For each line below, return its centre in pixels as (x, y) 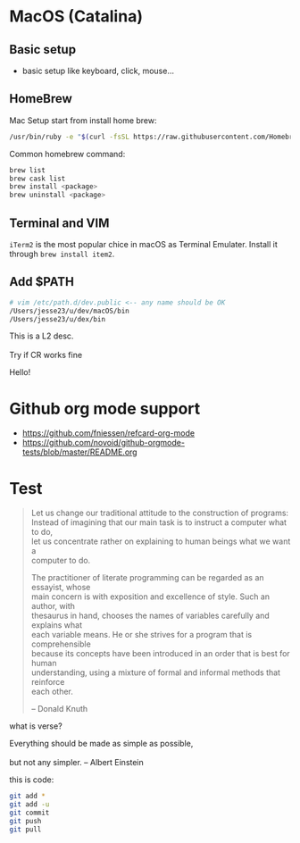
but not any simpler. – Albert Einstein (77, 763)
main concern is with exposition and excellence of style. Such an (150, 597)
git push (25, 821)
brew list (28, 170)
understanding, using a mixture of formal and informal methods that (156, 672)
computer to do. (61, 561)
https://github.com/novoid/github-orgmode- (104, 443)
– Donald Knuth (59, 709)
